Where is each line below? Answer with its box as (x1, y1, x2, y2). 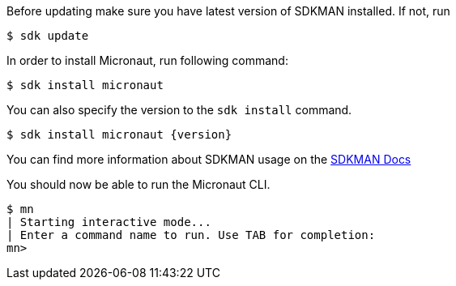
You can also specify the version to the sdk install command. (6, 103, 352, 117)
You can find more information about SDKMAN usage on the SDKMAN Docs (6, 152, 411, 166)
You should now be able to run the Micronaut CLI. (6, 177, 271, 191)
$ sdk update (6, 29, 89, 42)
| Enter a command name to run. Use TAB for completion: (6, 228, 376, 241)
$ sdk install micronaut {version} (6, 128, 232, 141)
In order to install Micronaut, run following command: (6, 53, 288, 67)
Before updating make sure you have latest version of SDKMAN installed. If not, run (6, 4, 450, 18)
